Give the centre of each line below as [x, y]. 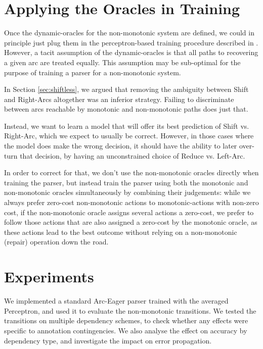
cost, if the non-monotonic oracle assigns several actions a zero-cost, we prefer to [129, 212]
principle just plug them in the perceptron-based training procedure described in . [131, 42]
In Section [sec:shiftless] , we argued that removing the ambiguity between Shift [126, 89]
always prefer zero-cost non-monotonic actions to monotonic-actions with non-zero [131, 202]
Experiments [49, 277]
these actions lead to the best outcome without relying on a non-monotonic [121, 232]
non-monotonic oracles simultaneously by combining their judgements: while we [127, 192]
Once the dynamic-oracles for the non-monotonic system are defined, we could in [129, 33]
